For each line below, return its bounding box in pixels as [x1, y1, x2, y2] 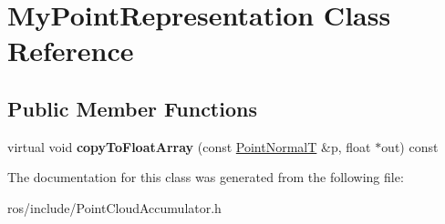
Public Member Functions [7, 94, 257, 122]
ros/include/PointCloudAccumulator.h [7, 198, 222, 217]
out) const [381, 137, 439, 156]
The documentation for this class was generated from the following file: [7, 168, 404, 187]
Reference [7, 32, 134, 69]
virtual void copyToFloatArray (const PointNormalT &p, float [7, 137, 371, 156]
